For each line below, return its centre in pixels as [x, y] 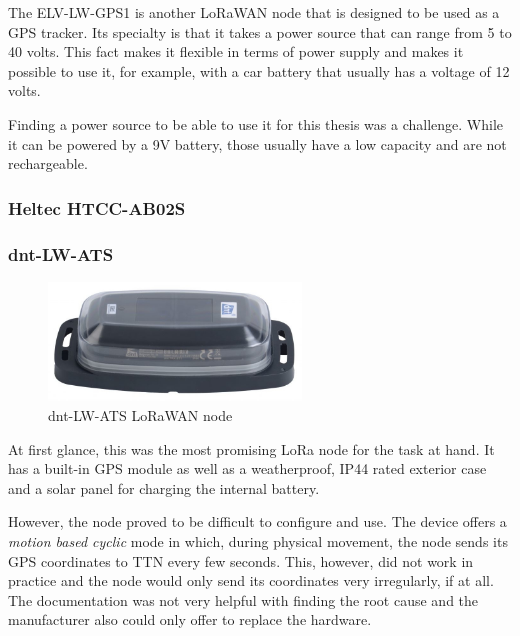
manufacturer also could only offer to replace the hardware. [190, 619]
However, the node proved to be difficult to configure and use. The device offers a [257, 521]
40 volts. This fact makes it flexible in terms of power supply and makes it [236, 51]
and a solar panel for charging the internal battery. [164, 487]
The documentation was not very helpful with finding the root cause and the [243, 599]
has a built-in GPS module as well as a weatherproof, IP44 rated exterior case [247, 468]
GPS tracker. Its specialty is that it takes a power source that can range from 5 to [260, 31]
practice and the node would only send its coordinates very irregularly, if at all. [251, 580]
